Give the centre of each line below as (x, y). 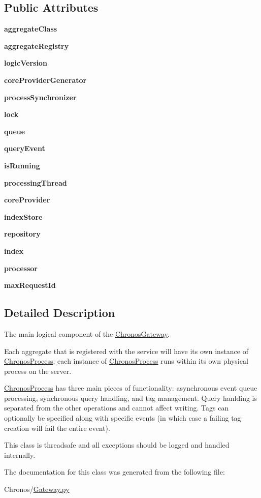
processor (21, 268)
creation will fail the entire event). (57, 428)
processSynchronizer (40, 97)
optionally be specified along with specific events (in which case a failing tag (123, 418)
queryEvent (25, 148)
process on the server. (38, 371)
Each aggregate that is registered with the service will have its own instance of (126, 351)
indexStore (23, 216)
